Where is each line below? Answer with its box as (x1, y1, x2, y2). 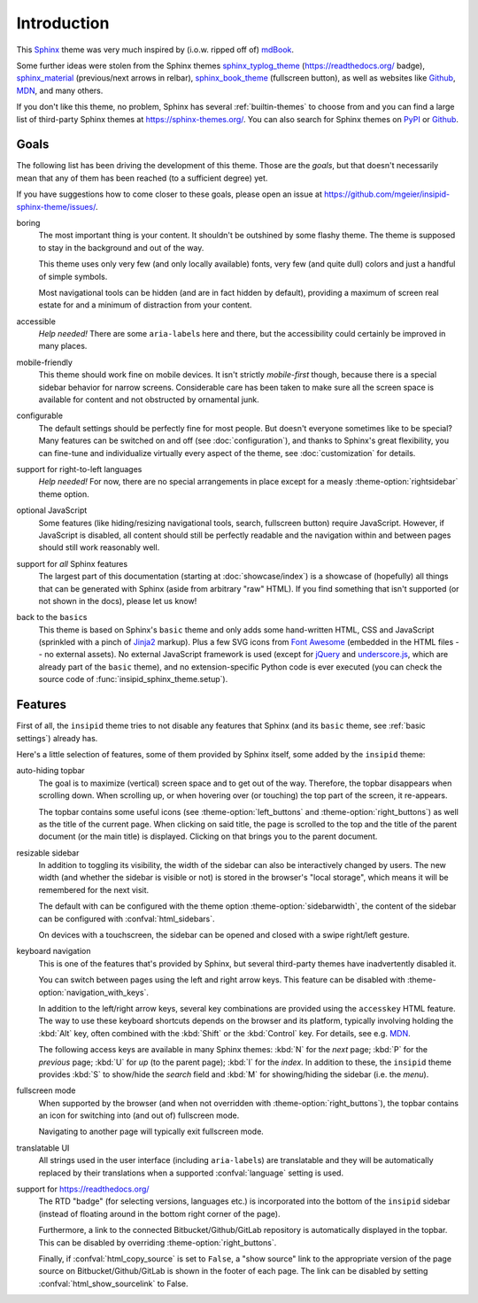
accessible (16, 315, 57, 327)
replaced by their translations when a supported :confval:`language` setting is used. (38, 1167, 344, 1178)
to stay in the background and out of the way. (38, 242, 204, 252)
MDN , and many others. (16, 85, 104, 96)
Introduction (16, 13, 110, 33)
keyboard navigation (16, 946, 91, 957)
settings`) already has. (16, 733, 98, 743)
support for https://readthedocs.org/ (16, 1183, 150, 1195)
